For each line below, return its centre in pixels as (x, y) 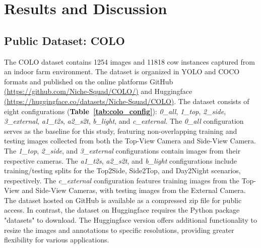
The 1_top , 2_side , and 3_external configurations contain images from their (122, 150)
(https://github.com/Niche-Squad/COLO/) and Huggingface (98, 91)
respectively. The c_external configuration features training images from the (122, 180)
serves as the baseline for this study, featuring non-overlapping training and (121, 131)
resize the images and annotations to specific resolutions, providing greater (119, 230)
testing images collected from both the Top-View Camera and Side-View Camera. (130, 141)
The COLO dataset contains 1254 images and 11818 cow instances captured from (129, 61)
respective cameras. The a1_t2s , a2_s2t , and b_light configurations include (120, 160)
